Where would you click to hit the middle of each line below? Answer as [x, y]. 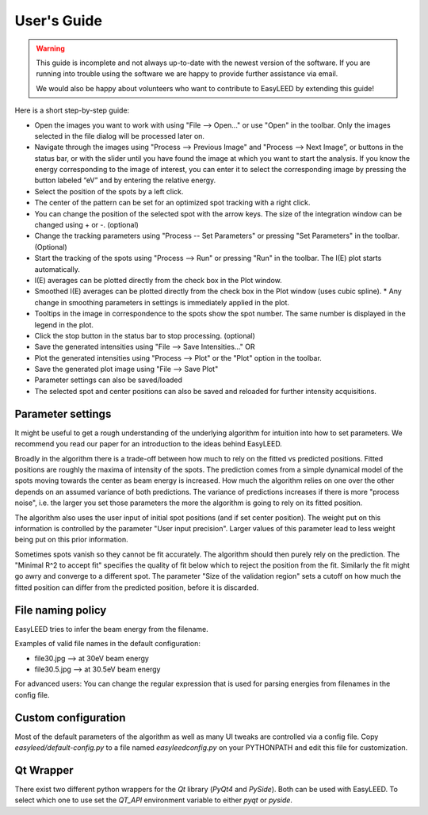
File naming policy [61, 610]
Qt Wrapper [44, 770]
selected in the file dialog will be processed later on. [120, 136]
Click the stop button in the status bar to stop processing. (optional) [145, 335]
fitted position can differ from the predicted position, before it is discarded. [137, 587]
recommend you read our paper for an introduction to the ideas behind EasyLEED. [149, 444]
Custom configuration [70, 717]
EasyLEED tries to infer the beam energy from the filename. [112, 629]
